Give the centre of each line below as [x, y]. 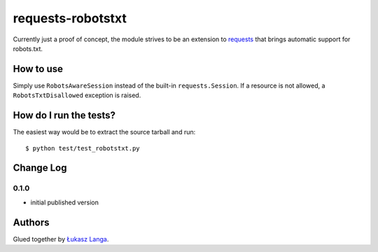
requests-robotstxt [70, 18]
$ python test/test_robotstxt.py [83, 148]
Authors [31, 222]
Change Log [40, 168]
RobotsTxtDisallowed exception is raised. [77, 95]
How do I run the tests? [64, 115]
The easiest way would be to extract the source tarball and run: [104, 132]
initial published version [65, 202]
